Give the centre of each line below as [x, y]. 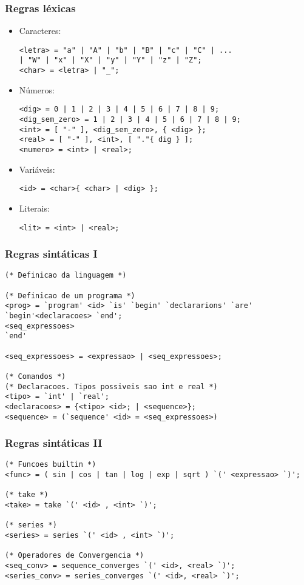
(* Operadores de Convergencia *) [75, 556]
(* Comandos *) [35, 376]
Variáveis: [37, 169]
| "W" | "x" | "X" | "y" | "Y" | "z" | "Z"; [110, 60]
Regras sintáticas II [54, 443]
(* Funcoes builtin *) [51, 465]
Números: [37, 89]
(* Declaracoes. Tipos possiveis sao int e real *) [111, 386]
